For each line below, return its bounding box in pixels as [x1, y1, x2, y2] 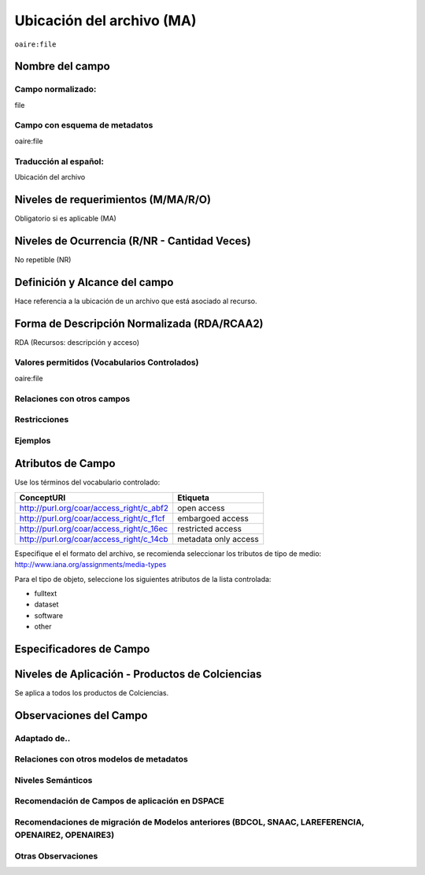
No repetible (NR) [14, 254, 72, 264]
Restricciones [14, 414, 69, 425]
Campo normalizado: [14, 83, 97, 95]
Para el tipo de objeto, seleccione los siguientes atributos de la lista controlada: [14, 574, 272, 584]
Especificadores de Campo [14, 642, 150, 655]
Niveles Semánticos [14, 774, 93, 785]
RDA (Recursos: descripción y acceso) [14, 337, 140, 347]
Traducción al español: [14, 156, 104, 167]
